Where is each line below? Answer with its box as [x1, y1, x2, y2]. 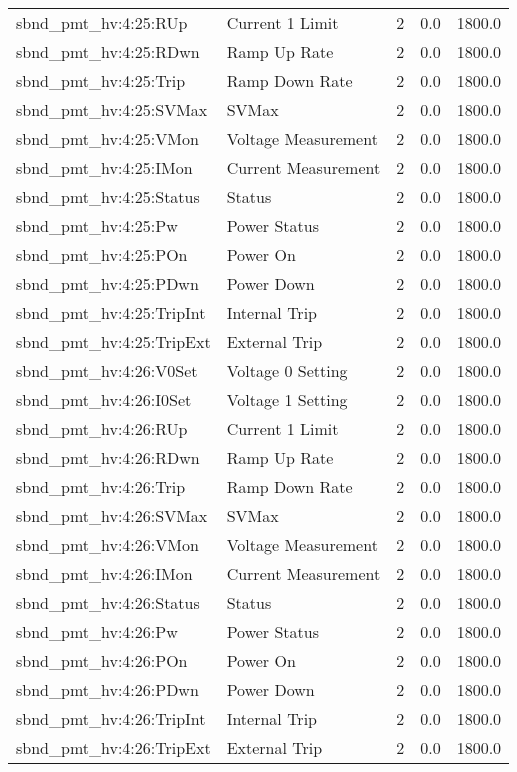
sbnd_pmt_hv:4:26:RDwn [16, 446, 200, 469]
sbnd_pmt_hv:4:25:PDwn [16, 272, 199, 295]
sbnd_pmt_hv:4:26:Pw [16, 620, 178, 643]
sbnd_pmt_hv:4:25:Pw [16, 214, 178, 237]
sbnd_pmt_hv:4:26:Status [16, 591, 200, 614]
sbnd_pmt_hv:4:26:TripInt [16, 707, 206, 730]
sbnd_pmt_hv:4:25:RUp [16, 11, 188, 34]
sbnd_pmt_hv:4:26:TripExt [16, 736, 211, 759]
